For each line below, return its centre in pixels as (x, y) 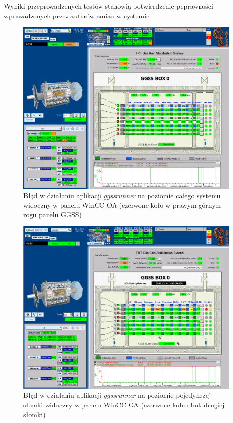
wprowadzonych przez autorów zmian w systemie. (78, 15)
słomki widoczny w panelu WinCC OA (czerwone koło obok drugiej (124, 404)
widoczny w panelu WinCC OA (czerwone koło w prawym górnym (122, 205)
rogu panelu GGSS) (53, 214)
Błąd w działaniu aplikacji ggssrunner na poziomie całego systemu (122, 195)
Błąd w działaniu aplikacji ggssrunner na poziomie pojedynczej (117, 395)
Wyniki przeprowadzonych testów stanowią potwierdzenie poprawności (108, 6)
